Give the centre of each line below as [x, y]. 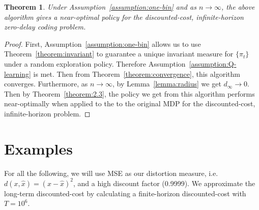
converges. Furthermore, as [46, 84]
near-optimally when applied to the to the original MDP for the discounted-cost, [130, 103]
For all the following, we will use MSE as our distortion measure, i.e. [111, 173]
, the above [238, 7]
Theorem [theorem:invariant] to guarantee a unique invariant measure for [119, 54]
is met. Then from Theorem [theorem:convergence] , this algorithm [137, 73]
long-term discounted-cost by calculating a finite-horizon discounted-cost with [125, 193]
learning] [18, 73]
